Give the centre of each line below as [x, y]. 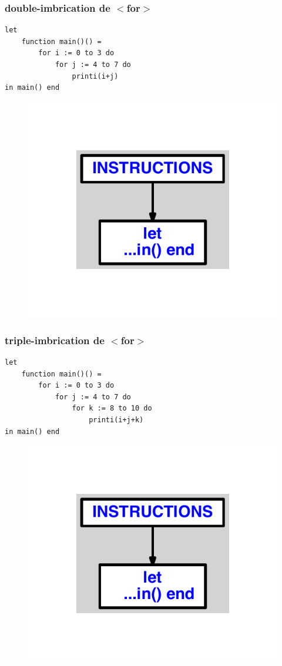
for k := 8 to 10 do [112, 408]
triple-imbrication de [55, 340]
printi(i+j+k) [116, 420]
